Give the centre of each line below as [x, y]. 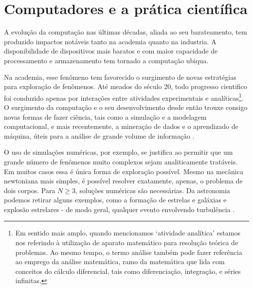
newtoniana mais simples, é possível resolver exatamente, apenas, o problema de [123, 181]
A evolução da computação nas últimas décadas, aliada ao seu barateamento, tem [126, 32]
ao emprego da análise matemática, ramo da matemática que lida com [120, 261]
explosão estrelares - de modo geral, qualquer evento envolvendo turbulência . [119, 209]
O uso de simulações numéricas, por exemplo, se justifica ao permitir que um [118, 152]
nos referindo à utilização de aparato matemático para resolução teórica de [127, 243]
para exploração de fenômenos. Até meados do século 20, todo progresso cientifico [126, 86]
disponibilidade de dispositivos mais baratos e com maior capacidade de [111, 51]
